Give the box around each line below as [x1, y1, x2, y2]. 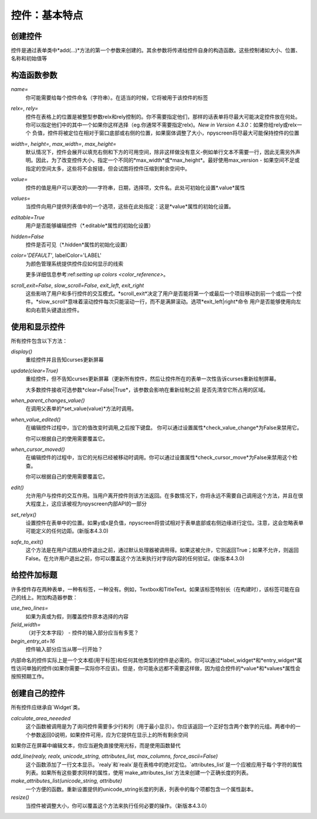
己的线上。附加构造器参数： [11, 594, 78, 601]
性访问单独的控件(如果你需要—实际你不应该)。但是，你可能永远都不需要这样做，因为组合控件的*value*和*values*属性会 [11, 665, 301, 672]
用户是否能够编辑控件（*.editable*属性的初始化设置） [25, 222, 154, 229]
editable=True [11, 213, 45, 220]
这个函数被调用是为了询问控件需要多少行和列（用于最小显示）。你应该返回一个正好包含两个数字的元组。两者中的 [25, 723, 296, 730]
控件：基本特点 [11, 9, 83, 22]
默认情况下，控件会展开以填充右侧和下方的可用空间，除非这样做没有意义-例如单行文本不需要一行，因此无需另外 [25, 149, 296, 156]
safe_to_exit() [11, 538, 44, 545]
